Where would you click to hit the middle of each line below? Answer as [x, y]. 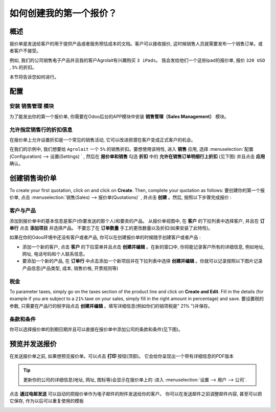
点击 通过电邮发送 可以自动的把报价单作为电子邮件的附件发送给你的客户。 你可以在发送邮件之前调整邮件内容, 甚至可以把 [136, 394]
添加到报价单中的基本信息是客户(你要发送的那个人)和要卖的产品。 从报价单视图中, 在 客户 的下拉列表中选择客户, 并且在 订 [137, 221]
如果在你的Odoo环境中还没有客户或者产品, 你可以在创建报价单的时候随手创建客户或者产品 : [105, 237]
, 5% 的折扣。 [23, 67]
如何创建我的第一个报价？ [63, 13]
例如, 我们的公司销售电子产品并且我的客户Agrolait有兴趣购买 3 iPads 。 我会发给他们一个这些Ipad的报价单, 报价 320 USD [137, 60]
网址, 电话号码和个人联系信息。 [55, 254]
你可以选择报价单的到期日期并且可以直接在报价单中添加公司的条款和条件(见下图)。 [96, 329]
